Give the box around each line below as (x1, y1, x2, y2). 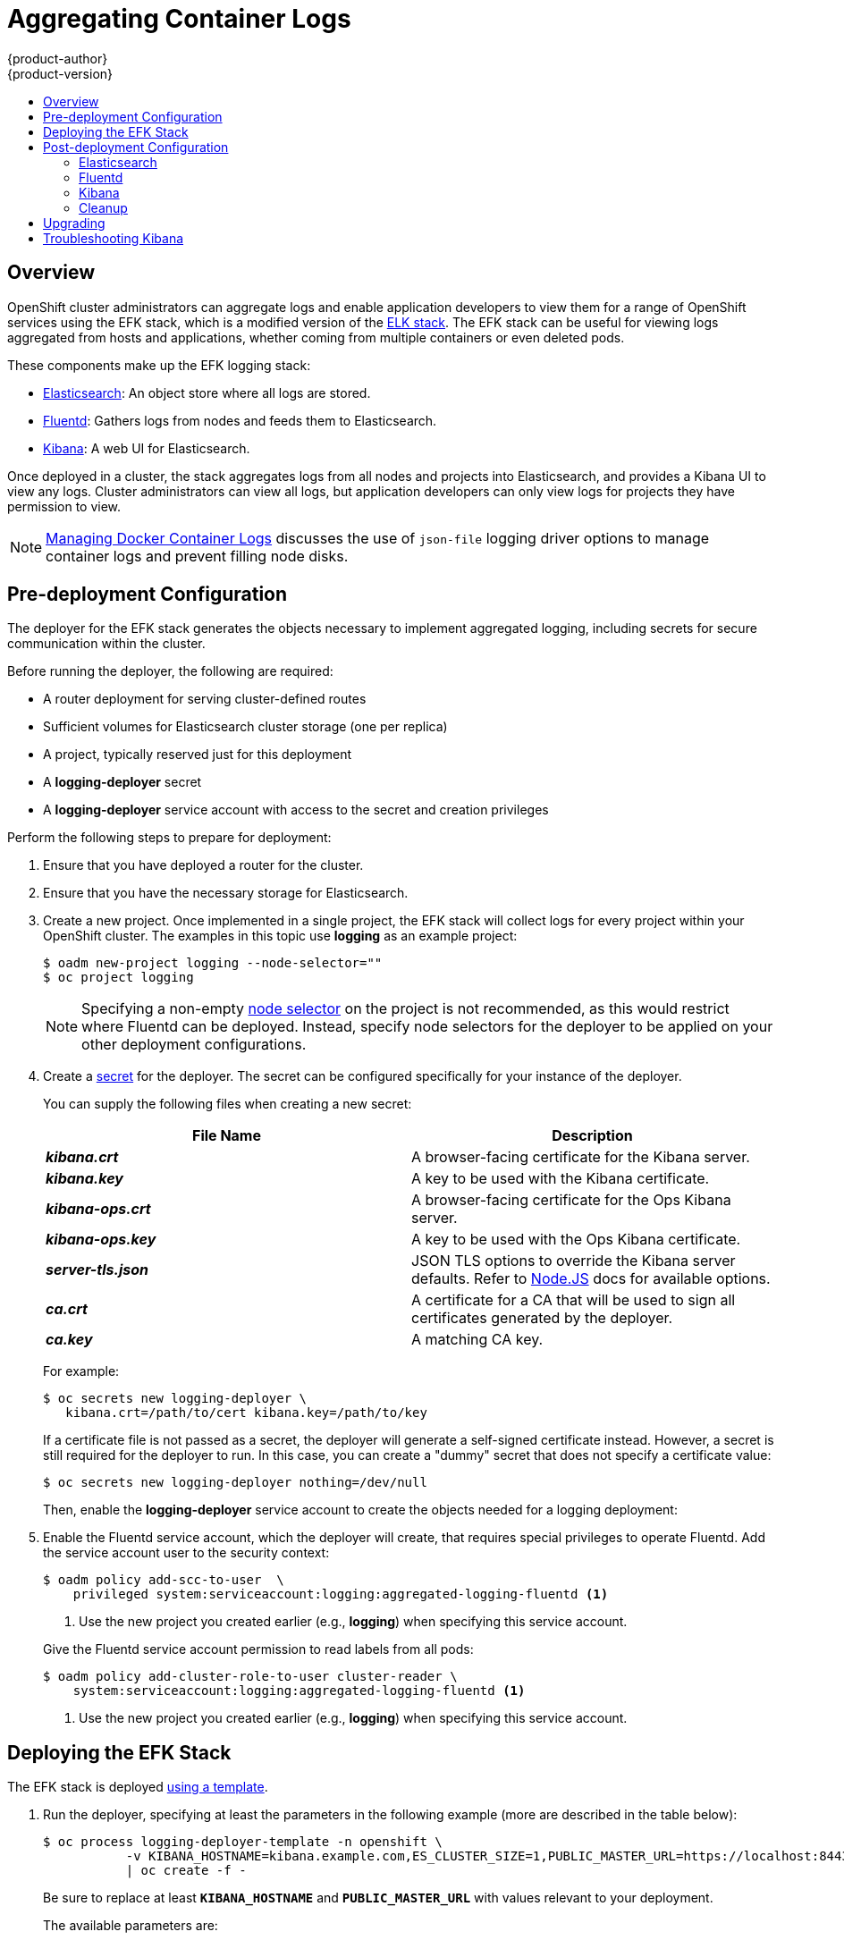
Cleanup (79, 199, 128, 215)
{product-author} (7, 50, 108, 66)
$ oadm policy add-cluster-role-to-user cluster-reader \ (43, 1669, 458, 1684)
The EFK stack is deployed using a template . (7, 1779, 268, 1795)
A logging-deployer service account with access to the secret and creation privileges (43, 802, 549, 818)
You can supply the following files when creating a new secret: (43, 1096, 412, 1112)
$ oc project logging (43, 970, 194, 985)
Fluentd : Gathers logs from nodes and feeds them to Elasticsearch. (43, 412, 437, 428)
